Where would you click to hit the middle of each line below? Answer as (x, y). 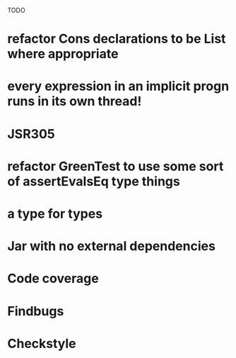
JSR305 (31, 134)
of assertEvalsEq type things (94, 181)
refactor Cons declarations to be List (117, 39)
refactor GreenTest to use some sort (116, 166)
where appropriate (63, 54)
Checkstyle (42, 343)
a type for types (55, 214)
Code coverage (53, 279)
